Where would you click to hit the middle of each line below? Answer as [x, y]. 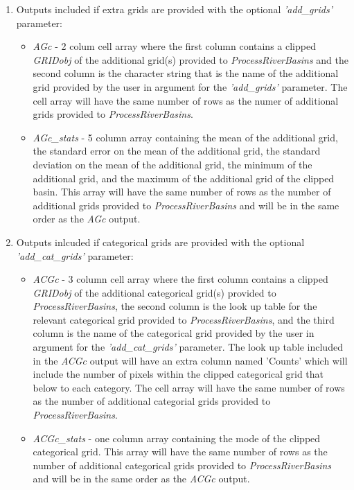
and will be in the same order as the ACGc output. [141, 479]
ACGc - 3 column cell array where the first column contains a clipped [180, 279]
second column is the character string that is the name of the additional [186, 73]
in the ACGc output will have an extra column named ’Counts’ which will [190, 360]
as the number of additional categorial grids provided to [152, 401]
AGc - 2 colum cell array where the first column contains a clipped [174, 46]
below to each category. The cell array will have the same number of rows [189, 387]
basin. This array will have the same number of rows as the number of [182, 192]
